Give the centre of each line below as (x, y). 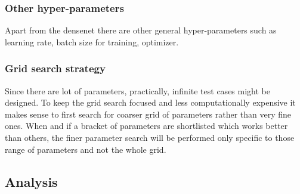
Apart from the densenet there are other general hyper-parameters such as (141, 30)
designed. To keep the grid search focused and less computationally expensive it (150, 102)
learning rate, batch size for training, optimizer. (92, 41)
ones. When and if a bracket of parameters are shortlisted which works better (146, 126)
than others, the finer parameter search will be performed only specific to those (150, 137)
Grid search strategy (55, 68)
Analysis (31, 181)
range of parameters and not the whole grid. (86, 149)
